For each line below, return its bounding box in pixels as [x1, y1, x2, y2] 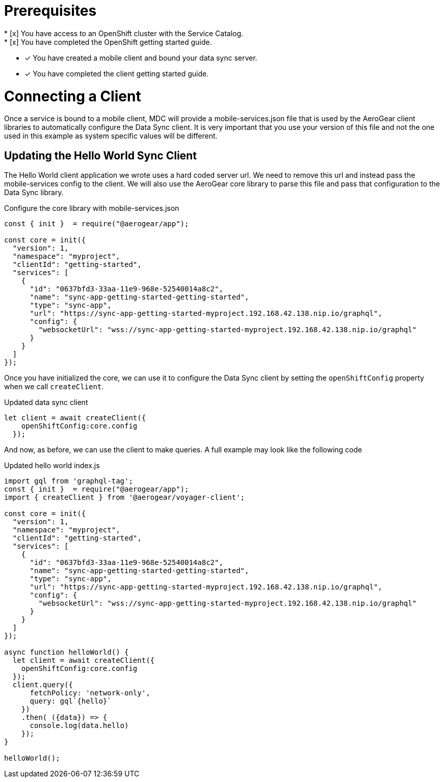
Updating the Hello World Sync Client [4, 149, 197, 162]
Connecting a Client [4, 87, 141, 105]
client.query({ [12, 681, 73, 689]
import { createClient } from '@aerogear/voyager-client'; [4, 493, 245, 502]
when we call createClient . [4, 382, 104, 391]
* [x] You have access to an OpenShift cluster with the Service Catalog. [4, 29, 244, 38]
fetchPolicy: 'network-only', [30, 689, 150, 697]
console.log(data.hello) [30, 721, 129, 730]
